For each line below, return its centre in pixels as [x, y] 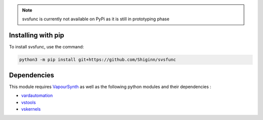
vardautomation [37, 96]
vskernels [31, 109]
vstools [28, 102]
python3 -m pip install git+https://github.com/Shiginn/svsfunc [98, 60]
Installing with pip [37, 36]
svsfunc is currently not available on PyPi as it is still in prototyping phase [96, 19]
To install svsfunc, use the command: [47, 47]
